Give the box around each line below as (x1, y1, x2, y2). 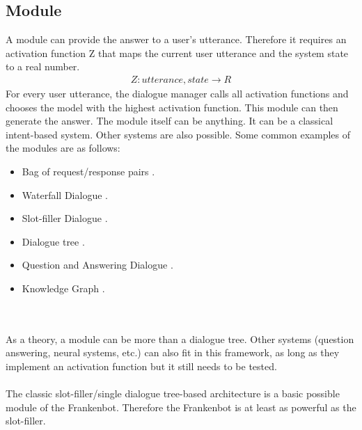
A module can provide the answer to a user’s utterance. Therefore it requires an (6, 32, 347, 47)
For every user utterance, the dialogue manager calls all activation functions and (6, 86, 349, 101)
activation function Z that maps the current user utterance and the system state (6, 45, 349, 60)
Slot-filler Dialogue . (22, 211, 108, 225)
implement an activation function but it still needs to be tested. (6, 358, 277, 373)
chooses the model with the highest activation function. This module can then (6, 99, 338, 114)
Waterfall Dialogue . (22, 187, 108, 202)
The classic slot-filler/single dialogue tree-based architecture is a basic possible (6, 386, 340, 401)
